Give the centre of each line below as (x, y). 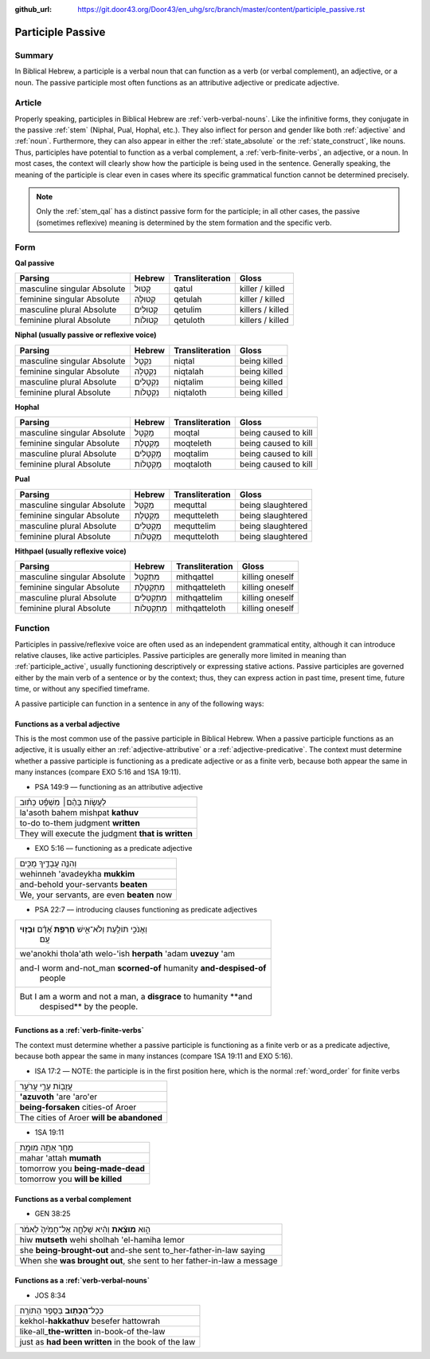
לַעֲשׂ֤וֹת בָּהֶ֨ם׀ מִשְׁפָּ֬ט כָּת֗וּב (63, 802)
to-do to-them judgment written (80, 823)
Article (28, 103)
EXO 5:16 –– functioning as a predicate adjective (113, 848)
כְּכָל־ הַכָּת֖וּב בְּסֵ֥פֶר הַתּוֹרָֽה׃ (61, 1310)
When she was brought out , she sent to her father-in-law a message (149, 1260)
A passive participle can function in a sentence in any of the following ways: (139, 703)
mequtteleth (196, 515)
